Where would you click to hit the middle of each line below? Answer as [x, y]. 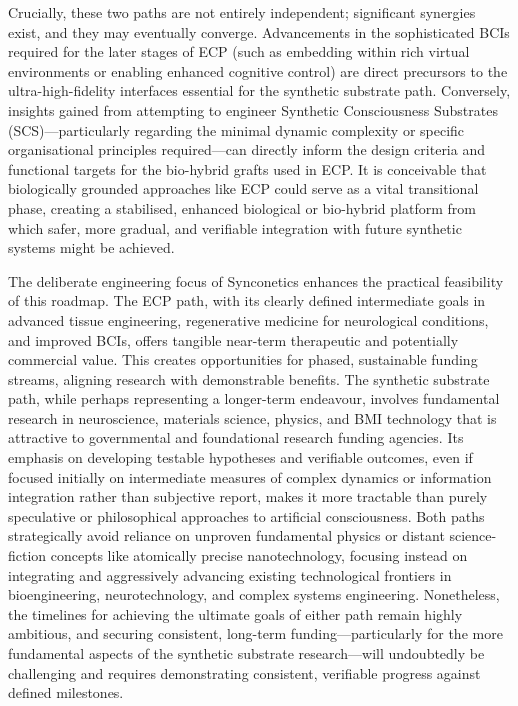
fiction [27, 555]
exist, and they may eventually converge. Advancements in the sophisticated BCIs [259, 31]
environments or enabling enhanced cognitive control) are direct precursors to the [258, 70]
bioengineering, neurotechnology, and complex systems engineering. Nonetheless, [254, 594]
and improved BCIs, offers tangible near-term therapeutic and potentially [233, 339]
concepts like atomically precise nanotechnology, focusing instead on [259, 555]
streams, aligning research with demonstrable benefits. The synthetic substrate [249, 378]
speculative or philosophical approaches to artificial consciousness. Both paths [246, 515]
